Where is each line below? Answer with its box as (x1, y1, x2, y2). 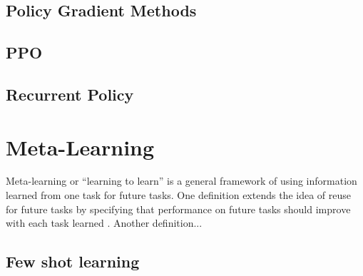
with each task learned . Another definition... (6, 215, 203, 230)
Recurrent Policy (6, 83, 134, 105)
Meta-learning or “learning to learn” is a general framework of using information (6, 173, 357, 188)
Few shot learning (6, 250, 140, 272)
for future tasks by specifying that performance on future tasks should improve (6, 201, 351, 216)
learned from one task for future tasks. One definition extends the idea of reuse (6, 188, 351, 203)
